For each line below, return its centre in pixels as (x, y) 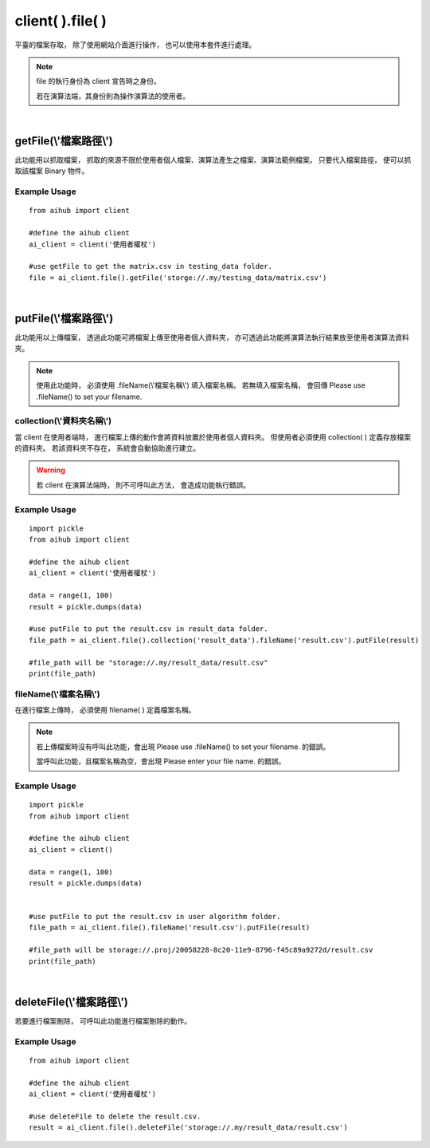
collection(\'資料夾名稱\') (63, 421)
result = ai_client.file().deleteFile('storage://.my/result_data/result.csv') (188, 1128)
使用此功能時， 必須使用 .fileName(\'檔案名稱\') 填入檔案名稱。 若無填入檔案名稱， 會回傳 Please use (201, 385)
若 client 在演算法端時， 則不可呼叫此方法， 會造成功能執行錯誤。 (143, 485)
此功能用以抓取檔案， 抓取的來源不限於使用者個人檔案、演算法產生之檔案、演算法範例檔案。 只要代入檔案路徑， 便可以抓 (213, 160)
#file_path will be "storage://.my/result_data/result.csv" (149, 663)
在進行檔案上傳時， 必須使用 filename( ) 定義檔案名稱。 (105, 710)
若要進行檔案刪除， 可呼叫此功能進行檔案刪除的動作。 (103, 1020)
